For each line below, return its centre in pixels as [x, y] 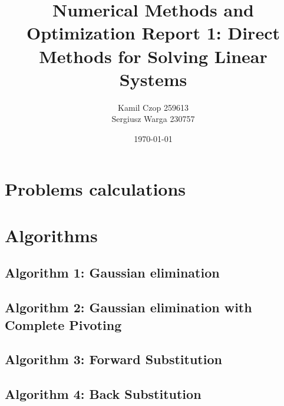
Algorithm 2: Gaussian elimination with [128, 307]
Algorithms [51, 235]
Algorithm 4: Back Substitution [103, 394]
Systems [153, 79]
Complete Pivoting [63, 324]
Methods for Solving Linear [153, 56]
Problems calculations [95, 189]
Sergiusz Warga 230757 [153, 119]
